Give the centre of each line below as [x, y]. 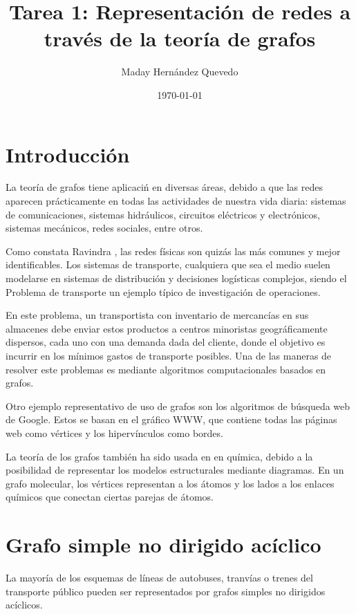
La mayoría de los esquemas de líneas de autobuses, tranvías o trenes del [159, 578]
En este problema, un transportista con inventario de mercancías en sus [157, 315]
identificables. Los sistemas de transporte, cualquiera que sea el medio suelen [168, 264]
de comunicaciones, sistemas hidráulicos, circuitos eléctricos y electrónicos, [163, 214]
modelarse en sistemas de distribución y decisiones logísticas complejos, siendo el [176, 278]
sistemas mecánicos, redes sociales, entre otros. [104, 228]
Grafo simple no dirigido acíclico [163, 545]
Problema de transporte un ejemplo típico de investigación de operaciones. [163, 291]
